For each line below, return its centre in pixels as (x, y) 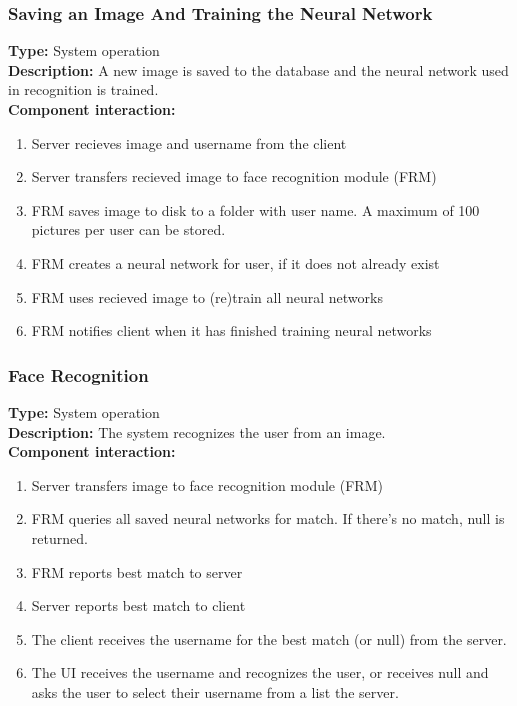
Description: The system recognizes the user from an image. (197, 431)
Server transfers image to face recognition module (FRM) (207, 484)
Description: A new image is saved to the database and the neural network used (258, 69)
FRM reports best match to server (137, 571)
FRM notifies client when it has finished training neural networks (231, 330)
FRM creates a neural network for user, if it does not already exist (235, 262)
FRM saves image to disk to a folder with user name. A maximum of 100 (255, 209)
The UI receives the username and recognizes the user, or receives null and (260, 672)
